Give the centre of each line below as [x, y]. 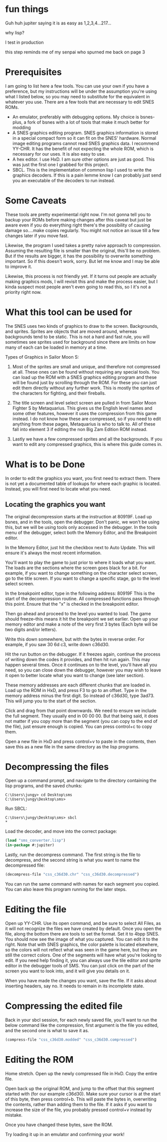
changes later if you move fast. [37, 235]
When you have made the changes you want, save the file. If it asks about [81, 981]
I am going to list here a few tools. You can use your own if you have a [77, 86]
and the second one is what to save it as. [47, 1030]
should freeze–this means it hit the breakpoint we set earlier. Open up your [82, 619]
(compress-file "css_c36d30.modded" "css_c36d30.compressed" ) [71, 1039]
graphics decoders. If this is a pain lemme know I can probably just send [87, 175]
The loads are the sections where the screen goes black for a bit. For [76, 568]
